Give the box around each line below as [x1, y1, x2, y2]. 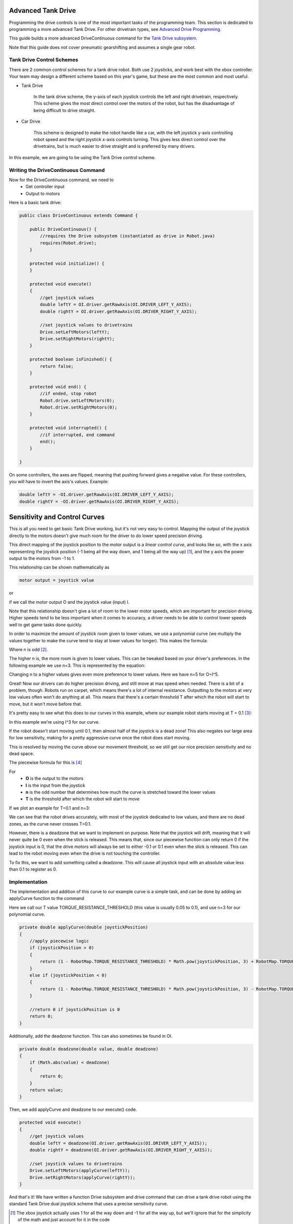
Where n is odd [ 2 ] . [9, 647, 48, 652]
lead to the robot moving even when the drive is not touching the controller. [9, 850, 161, 856]
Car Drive [21, 118, 41, 124]
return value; [29, 1087, 63, 1093]
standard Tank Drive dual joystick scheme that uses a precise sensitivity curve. [9, 1201, 168, 1207]
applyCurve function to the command [9, 895, 84, 901]
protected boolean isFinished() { [29, 356, 112, 362]
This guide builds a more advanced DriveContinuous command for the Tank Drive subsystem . [9, 35, 198, 41]
